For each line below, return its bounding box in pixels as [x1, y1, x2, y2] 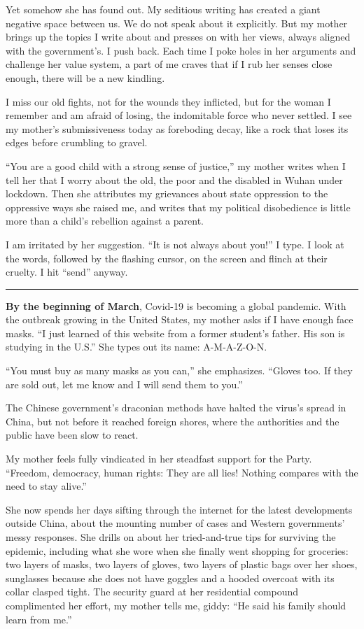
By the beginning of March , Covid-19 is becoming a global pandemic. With [6, 298, 346, 313]
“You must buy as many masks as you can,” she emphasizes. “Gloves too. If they [6, 363, 353, 378]
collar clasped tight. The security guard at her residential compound [6, 584, 299, 599]
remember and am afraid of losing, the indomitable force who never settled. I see [6, 108, 352, 122]
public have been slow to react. [6, 427, 139, 442]
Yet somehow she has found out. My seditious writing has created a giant [6, 2, 321, 16]
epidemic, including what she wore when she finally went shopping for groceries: [6, 543, 349, 558]
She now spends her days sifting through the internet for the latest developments [6, 502, 353, 516]
